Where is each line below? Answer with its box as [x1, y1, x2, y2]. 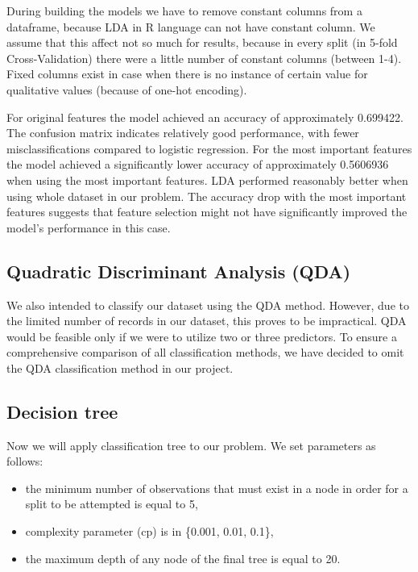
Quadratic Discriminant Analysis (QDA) [6, 258, 351, 283]
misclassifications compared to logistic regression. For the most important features [6, 140, 412, 157]
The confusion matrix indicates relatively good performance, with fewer [6, 124, 359, 141]
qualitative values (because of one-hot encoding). [6, 81, 247, 98]
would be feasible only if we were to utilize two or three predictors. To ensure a [6, 328, 397, 344]
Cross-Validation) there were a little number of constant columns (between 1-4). [6, 49, 402, 66]
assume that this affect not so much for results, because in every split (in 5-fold [6, 34, 398, 51]
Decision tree [6, 399, 118, 424]
